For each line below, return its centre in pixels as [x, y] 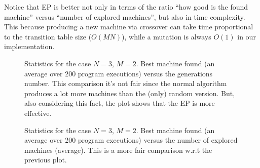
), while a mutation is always [166, 36]
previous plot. [46, 160]
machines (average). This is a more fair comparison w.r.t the [118, 150]
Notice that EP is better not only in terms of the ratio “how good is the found [126, 7]
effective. [38, 113]
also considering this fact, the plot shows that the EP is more [120, 103]
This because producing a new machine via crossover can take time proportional [129, 27]
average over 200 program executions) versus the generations [119, 73]
